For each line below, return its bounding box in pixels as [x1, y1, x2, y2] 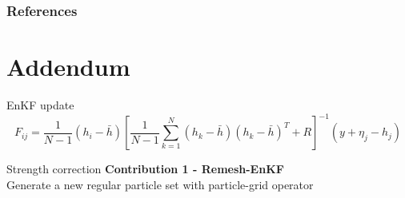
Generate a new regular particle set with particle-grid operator [6, 176, 314, 192]
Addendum [6, 50, 130, 83]
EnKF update [6, 96, 74, 113]
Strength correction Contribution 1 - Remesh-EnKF [6, 160, 284, 177]
